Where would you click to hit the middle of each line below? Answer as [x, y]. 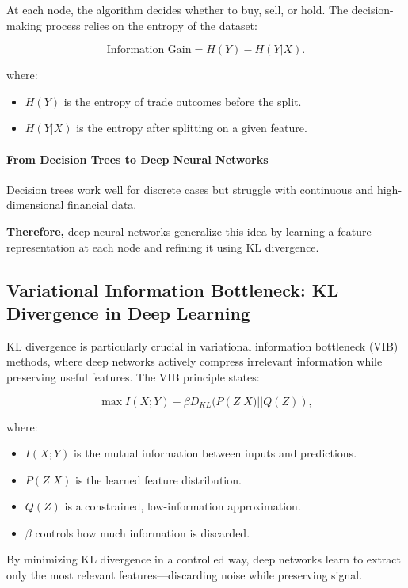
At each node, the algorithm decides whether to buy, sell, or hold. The [177, 9]
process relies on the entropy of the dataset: [151, 25]
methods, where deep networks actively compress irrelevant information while [194, 361]
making [24, 25]
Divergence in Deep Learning [128, 312]
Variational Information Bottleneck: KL [173, 289]
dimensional [35, 205]
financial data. [102, 205]
